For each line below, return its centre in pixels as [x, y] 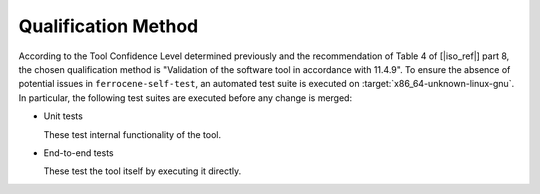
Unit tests [63, 116]
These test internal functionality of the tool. [132, 134]
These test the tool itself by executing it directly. [142, 171]
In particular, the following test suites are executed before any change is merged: [185, 97]
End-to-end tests [78, 152]
